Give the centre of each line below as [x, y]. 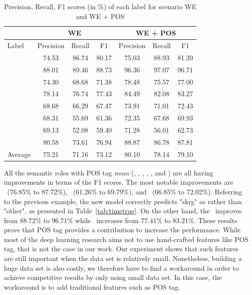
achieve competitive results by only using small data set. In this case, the [113, 277]
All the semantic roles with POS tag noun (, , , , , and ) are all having [109, 172]
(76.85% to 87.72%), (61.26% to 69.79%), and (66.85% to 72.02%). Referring [125, 191]
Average [19, 154]
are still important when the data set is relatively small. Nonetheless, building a [123, 258]
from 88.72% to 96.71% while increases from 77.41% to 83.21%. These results [121, 220]
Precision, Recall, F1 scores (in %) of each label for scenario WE [100, 6]
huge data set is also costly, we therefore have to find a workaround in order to [121, 268]
